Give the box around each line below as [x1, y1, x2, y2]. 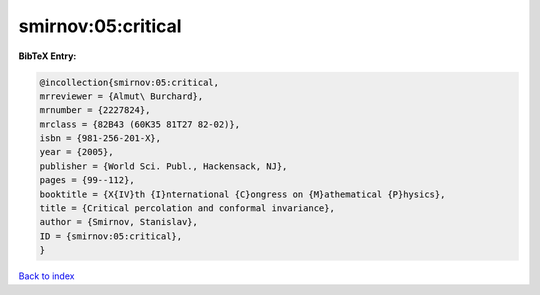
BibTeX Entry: [18, 50, 77, 62]
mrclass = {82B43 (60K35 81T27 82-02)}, [39, 118, 240, 130]
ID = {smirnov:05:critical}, [39, 230, 183, 242]
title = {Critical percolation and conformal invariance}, [39, 203, 335, 214]
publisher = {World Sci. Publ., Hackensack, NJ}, [39, 160, 288, 172]
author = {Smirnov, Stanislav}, [39, 216, 199, 228]
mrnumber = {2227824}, [39, 105, 151, 116]
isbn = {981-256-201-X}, [39, 133, 162, 144]
